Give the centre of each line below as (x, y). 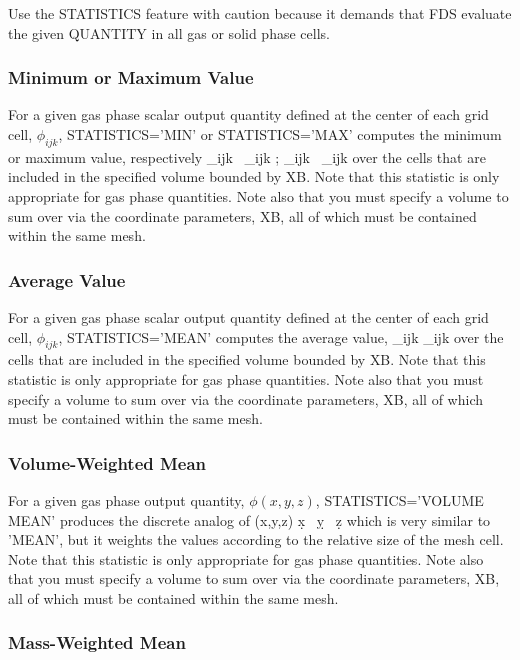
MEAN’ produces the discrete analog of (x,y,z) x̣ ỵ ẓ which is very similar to (249, 519)
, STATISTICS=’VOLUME (399, 499)
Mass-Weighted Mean (97, 642)
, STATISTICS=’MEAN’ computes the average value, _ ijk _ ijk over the (281, 336)
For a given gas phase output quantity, (126, 499)
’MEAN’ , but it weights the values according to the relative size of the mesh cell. (256, 539)
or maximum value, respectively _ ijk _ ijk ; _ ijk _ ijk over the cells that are (247, 156)
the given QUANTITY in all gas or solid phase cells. (169, 32)
